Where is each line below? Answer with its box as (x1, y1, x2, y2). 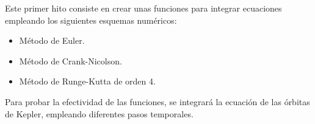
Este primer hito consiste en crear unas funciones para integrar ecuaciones (5, 2, 282, 14)
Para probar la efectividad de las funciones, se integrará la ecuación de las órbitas (5, 95, 310, 108)
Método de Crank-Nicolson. (19, 54, 122, 67)
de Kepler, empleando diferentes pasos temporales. (5, 107, 194, 120)
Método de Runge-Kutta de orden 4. (19, 75, 156, 88)
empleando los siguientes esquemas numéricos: (5, 13, 177, 26)
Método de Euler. (19, 34, 85, 47)
